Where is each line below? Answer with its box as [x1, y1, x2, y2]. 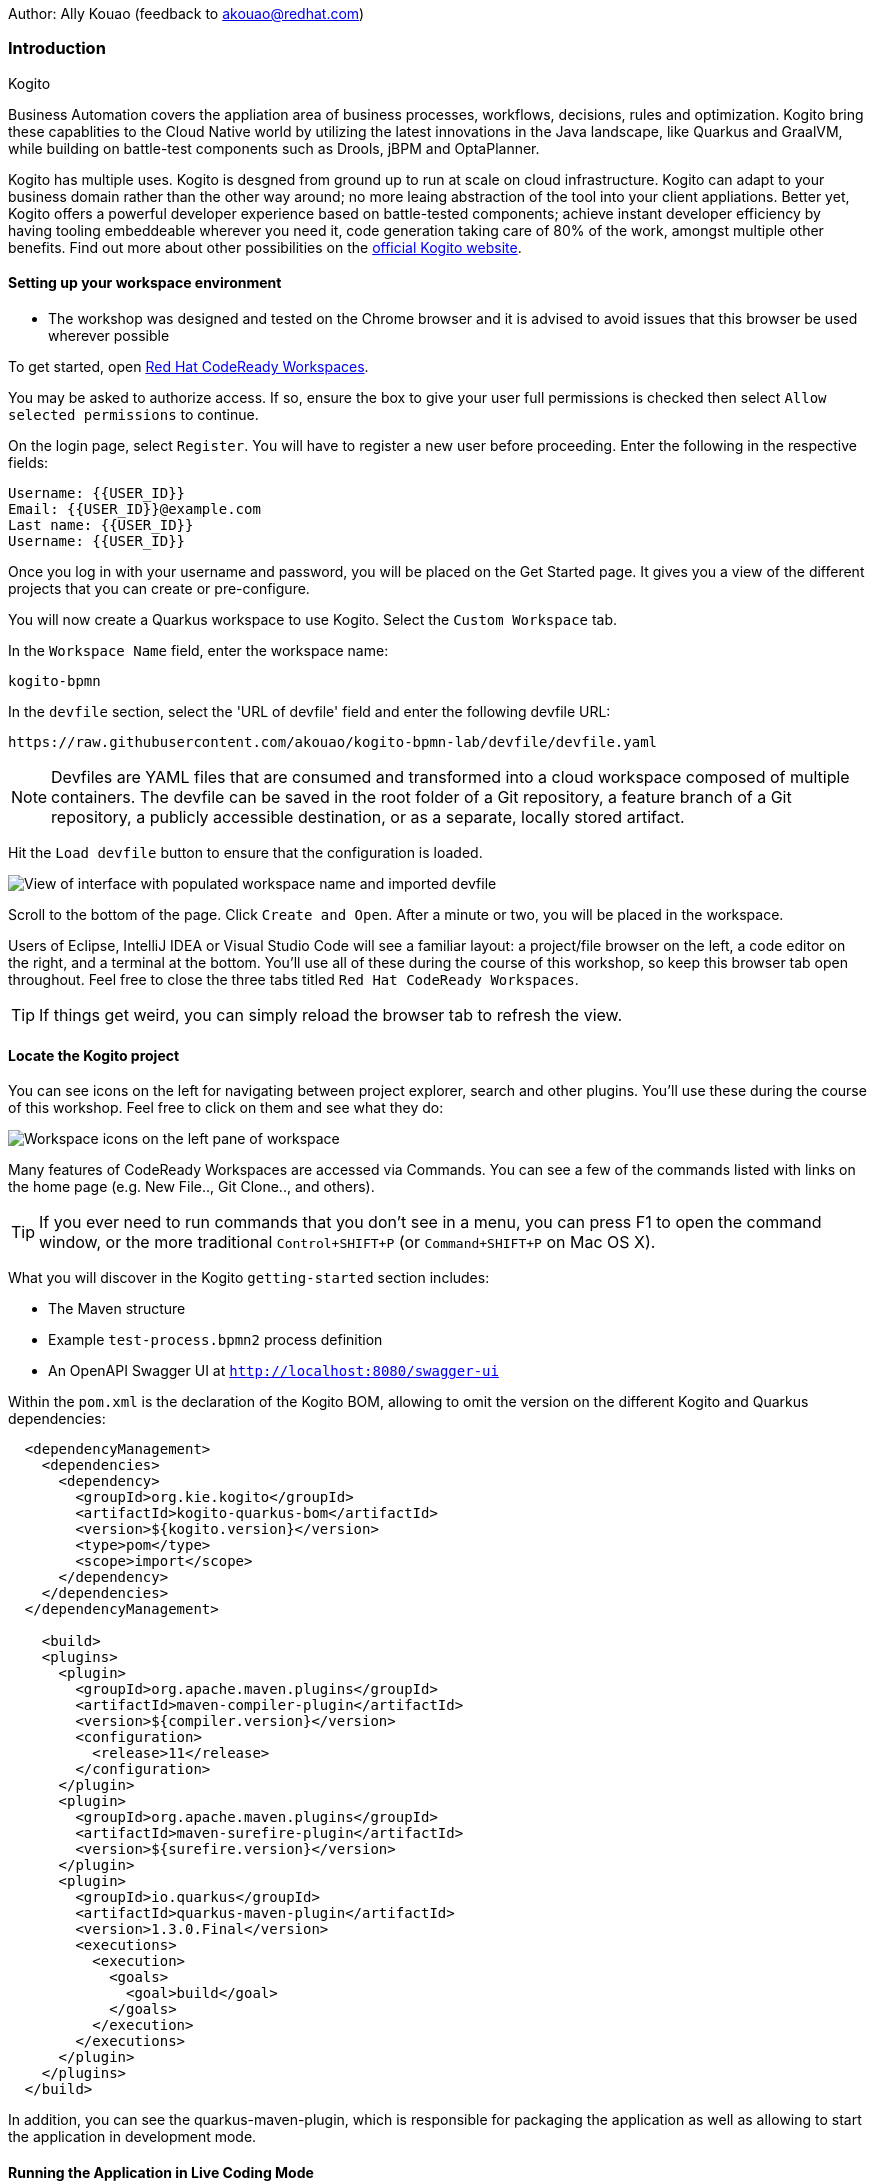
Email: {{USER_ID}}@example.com [8, 500, 261, 517]
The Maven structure [48, 1300, 186, 1318]
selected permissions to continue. [8, 405, 259, 423]
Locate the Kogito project [8, 1046, 180, 1064]
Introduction [8, 38, 106, 59]
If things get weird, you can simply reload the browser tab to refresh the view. [39, 1004, 623, 1025]
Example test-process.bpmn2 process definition [48, 1331, 383, 1349]
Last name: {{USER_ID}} [8, 516, 194, 533]
